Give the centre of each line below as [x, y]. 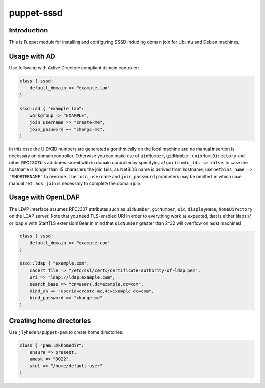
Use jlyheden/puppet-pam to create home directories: [66, 332]
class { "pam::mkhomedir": [52, 345]
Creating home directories [50, 321]
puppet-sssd [36, 13]
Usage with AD [32, 56]
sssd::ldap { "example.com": [54, 264]
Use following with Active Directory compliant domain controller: [74, 68]
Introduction [28, 30]
